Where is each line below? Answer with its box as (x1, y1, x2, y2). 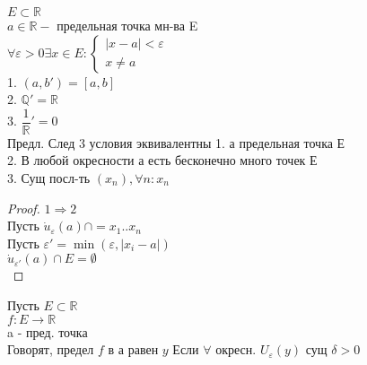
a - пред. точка (7, 322, 88, 341)
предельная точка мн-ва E (57, 16, 198, 34)
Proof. (7, 198, 40, 217)
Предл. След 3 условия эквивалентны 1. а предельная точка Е (7, 133, 345, 152)
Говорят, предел (7, 340, 94, 359)
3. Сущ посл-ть (7, 169, 91, 187)
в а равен (108, 340, 159, 359)
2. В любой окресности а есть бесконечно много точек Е (7, 151, 318, 169)
